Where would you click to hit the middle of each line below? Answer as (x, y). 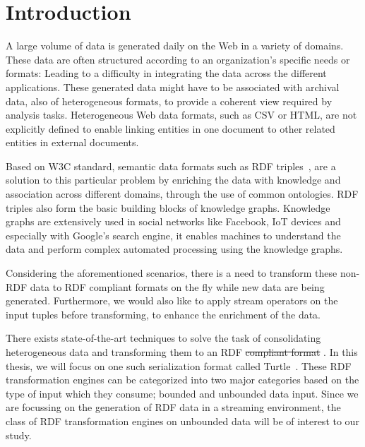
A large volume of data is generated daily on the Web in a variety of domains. (175, 46)
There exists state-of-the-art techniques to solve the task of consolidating (163, 338)
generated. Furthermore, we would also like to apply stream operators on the (172, 300)
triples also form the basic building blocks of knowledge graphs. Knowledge (168, 207)
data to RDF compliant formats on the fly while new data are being (177, 286)
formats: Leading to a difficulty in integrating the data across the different (166, 73)
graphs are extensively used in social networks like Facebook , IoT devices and (173, 221)
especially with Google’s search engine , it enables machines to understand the (173, 235)
